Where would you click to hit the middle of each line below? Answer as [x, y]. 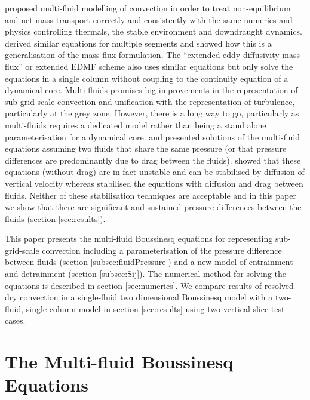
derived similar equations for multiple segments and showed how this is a [138, 43]
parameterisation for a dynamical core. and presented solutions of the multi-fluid [153, 136]
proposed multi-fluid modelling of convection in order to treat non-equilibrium [148, 8]
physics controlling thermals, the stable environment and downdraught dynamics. [154, 31]
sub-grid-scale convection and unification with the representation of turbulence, [150, 101]
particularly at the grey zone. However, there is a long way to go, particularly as [152, 113]
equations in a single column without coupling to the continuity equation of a [147, 78]
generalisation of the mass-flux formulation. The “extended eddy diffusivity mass [153, 55]
